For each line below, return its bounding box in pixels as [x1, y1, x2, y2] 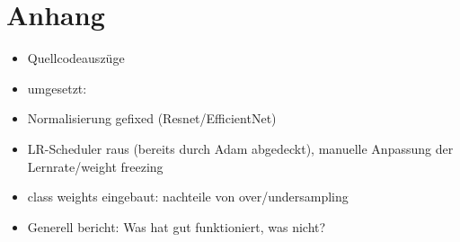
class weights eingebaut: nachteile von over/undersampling [27, 187, 349, 206]
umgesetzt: [27, 78, 87, 97]
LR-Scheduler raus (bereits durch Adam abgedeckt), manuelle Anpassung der [27, 139, 454, 157]
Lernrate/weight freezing [27, 157, 164, 175]
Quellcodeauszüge [27, 49, 125, 67]
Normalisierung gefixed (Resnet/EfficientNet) [27, 109, 277, 128]
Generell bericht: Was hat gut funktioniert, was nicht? [27, 217, 326, 236]
